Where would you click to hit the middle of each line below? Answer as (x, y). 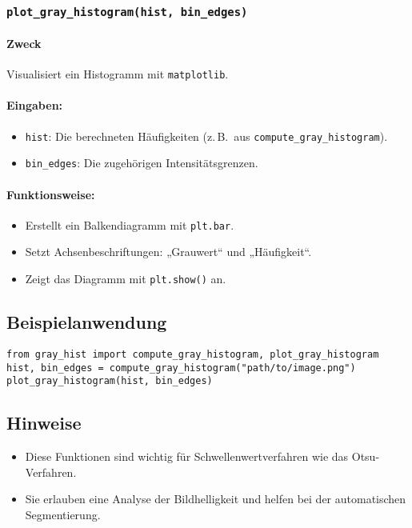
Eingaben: (35, 105)
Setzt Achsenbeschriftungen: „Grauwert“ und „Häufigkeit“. (168, 252)
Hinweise (44, 423)
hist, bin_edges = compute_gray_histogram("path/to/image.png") (181, 368)
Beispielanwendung (87, 322)
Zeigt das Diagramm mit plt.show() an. (126, 279)
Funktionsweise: (51, 194)
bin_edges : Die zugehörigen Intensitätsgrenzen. (142, 163)
